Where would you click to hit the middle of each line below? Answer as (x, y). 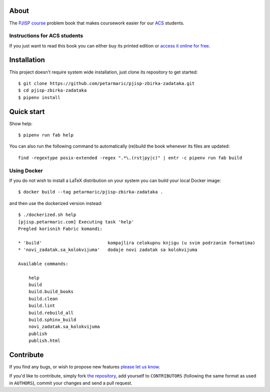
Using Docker (26, 170)
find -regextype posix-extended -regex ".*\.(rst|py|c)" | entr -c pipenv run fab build (130, 158)
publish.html (44, 341)
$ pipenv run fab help (46, 135)
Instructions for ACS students (46, 36)
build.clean (43, 298)
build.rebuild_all (51, 313)
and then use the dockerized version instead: (56, 203)
